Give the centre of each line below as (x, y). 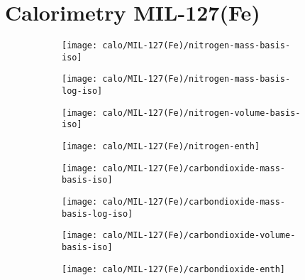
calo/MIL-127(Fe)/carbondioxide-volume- (199, 236)
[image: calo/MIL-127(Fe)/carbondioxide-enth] (173, 269)
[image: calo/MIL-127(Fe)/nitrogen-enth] (161, 147)
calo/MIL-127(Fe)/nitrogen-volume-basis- (201, 113)
